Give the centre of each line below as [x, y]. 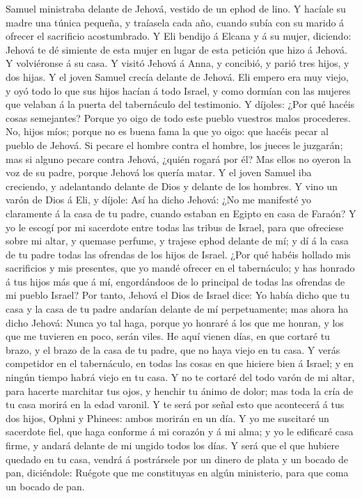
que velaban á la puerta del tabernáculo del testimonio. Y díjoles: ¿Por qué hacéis [180, 104]
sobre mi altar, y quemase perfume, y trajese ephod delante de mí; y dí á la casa [177, 241]
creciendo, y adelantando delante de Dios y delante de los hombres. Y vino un [172, 186]
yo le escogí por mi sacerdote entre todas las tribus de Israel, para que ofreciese [175, 227]
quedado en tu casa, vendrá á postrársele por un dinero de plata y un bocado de [177, 459]
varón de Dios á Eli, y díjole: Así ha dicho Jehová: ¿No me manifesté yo [159, 200]
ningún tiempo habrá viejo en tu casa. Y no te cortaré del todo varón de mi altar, [180, 377]
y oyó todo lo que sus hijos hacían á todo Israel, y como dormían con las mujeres [178, 90]
